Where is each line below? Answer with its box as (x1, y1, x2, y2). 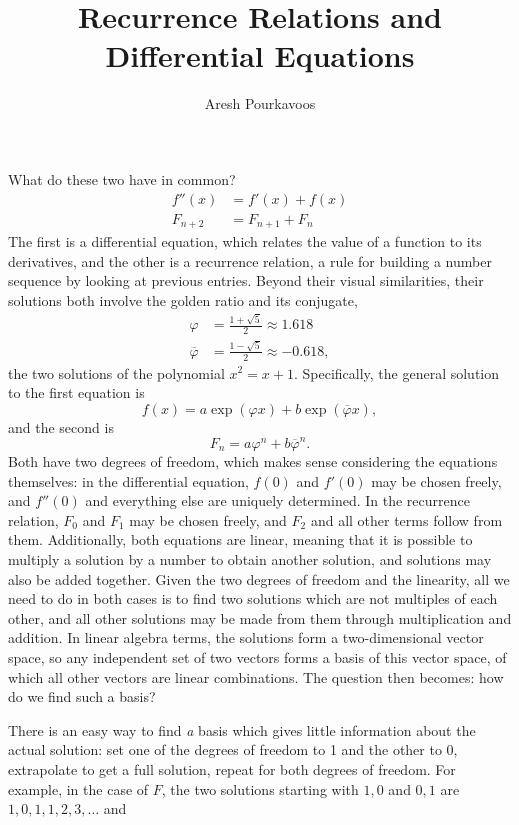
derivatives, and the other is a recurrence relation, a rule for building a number (8, 250, 492, 271)
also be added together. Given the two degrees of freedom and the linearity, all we (8, 568, 510, 589)
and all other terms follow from (310, 509, 503, 530)
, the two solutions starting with (161, 778, 359, 799)
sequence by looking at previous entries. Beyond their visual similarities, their (8, 270, 484, 291)
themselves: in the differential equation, (8, 470, 249, 491)
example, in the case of (8, 778, 149, 799)
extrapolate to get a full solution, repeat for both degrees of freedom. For (8, 758, 456, 779)
